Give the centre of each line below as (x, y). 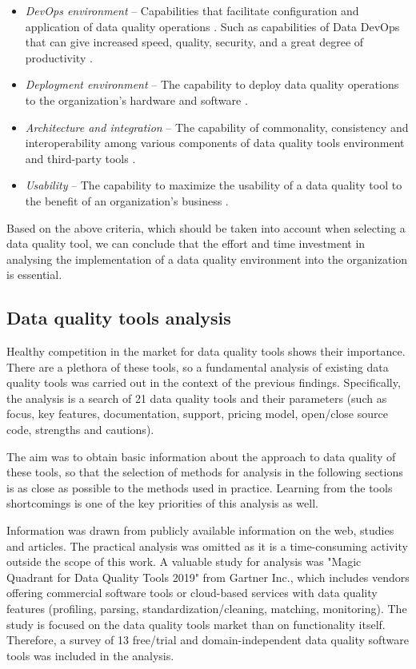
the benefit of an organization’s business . (127, 200)
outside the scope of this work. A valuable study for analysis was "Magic (184, 561)
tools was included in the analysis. (90, 655)
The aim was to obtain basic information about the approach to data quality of (201, 456)
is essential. (34, 275)
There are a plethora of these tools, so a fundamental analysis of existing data (198, 366)
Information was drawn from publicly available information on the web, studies (200, 530)
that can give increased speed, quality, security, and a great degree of (194, 42)
